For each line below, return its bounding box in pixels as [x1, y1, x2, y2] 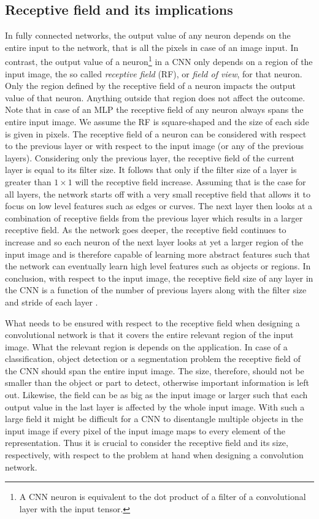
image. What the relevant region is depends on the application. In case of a [5, 340, 288, 353]
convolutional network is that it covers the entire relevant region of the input [5, 328, 294, 341]
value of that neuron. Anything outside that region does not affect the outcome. [5, 91, 306, 104]
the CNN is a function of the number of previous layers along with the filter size [5, 283, 307, 296]
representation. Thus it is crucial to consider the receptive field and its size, [5, 436, 288, 449]
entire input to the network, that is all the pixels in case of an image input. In [5, 40, 299, 53]
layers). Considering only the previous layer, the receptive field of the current [5, 151, 294, 164]
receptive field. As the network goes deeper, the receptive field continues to [5, 223, 286, 236]
